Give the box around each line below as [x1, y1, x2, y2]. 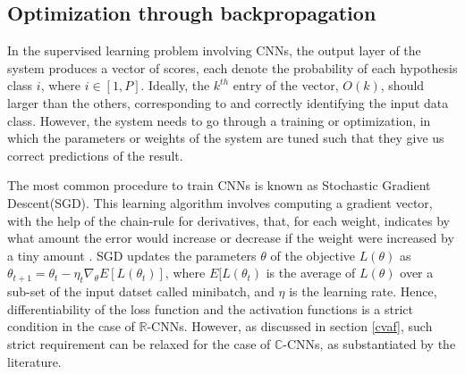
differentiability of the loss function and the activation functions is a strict [7, 299, 413, 318]
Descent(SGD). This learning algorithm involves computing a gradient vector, [7, 193, 433, 212]
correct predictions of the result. [7, 145, 183, 164]
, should [380, 76, 425, 95]
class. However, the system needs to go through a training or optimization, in [7, 111, 431, 129]
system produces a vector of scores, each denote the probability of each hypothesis [7, 58, 458, 77]
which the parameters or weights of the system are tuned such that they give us [7, 129, 444, 147]
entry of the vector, [232, 76, 339, 95]
